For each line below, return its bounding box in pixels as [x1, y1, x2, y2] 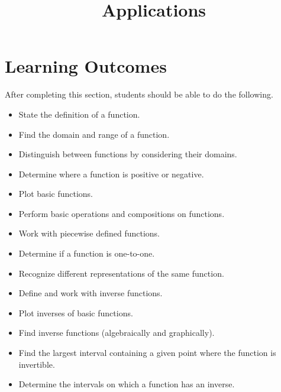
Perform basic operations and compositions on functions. [18, 207, 225, 219]
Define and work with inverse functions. [18, 287, 163, 299]
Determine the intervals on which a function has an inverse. [18, 378, 235, 390]
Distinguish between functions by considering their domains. [18, 148, 237, 160]
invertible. [18, 358, 55, 370]
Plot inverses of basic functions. [18, 306, 133, 319]
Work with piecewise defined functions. [18, 227, 160, 239]
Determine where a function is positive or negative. [18, 167, 204, 180]
